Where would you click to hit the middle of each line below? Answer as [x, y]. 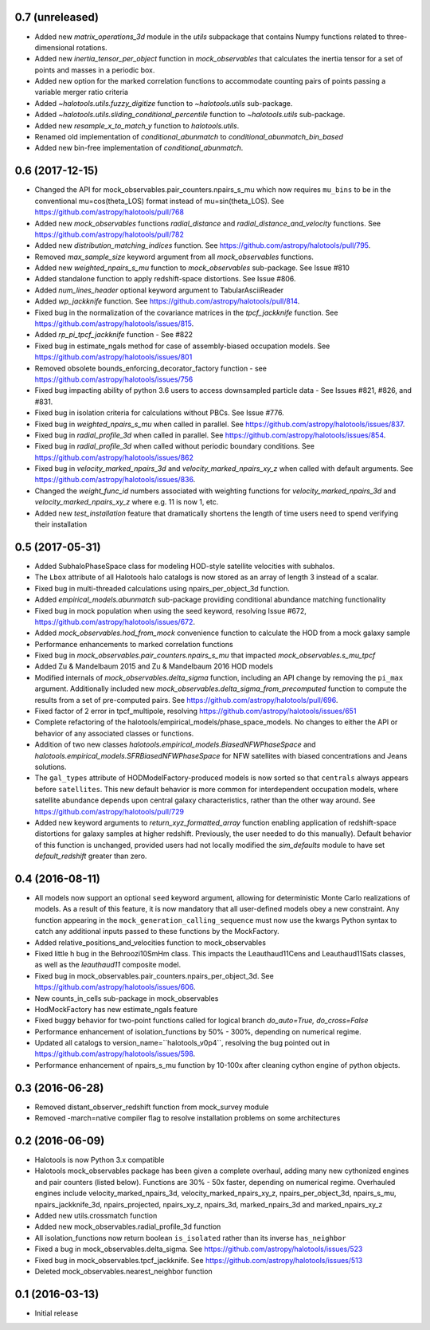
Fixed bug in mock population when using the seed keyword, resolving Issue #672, [170, 610]
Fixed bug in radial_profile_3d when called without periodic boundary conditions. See [174, 446]
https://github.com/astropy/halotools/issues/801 [113, 357]
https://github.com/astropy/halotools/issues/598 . [115, 1054]
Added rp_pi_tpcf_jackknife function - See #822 [114, 335]
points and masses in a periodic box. [95, 70]
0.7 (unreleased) [57, 17]
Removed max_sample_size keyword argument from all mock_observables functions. [174, 257]
